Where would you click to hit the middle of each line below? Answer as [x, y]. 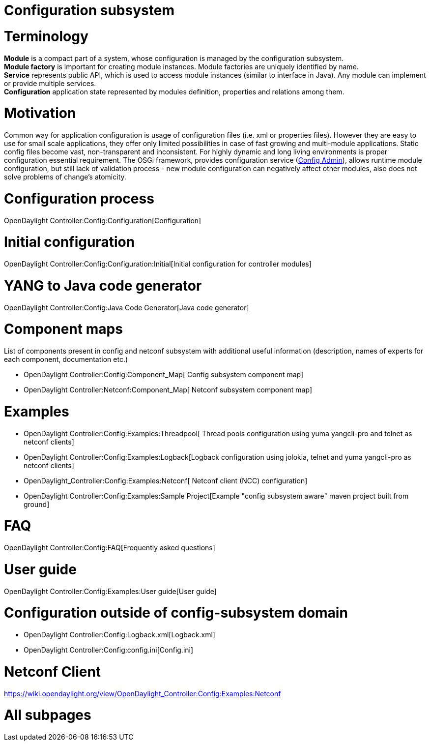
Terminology [46, 36]
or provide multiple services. [50, 83]
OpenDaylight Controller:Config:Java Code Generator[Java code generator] [127, 307]
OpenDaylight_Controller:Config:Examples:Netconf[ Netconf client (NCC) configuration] [166, 480]
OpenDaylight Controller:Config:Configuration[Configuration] [103, 220]
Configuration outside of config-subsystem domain [176, 613]
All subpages [48, 715]
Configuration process [79, 198]
